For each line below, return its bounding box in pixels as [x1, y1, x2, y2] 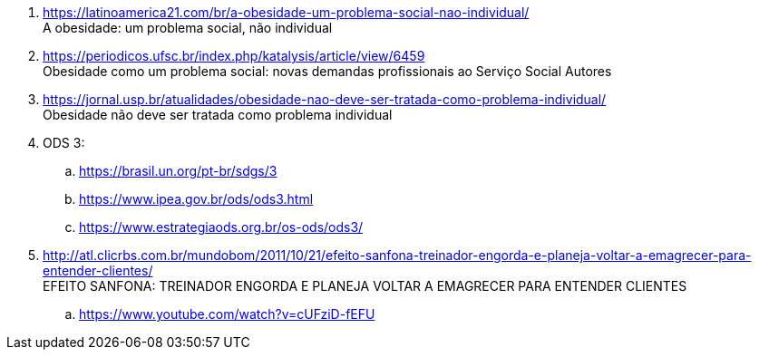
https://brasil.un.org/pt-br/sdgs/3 [79, 163, 277, 178]
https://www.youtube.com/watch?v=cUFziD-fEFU [79, 306, 375, 322]
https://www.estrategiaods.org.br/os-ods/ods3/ [79, 219, 364, 235]
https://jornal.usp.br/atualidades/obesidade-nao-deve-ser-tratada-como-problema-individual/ [43, 92, 607, 107]
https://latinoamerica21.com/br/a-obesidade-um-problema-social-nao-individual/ [43, 5, 530, 20]
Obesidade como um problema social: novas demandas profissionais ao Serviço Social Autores [43, 63, 612, 79]
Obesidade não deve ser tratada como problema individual [43, 107, 393, 122]
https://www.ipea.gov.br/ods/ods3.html [79, 191, 314, 207]
